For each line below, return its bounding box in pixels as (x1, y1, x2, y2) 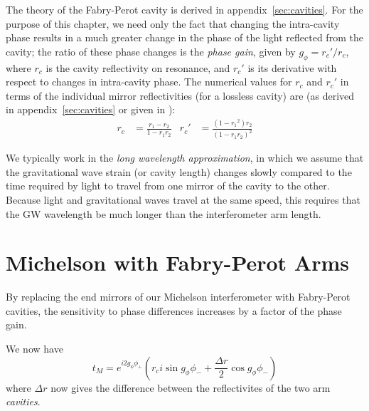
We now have (6, 341, 63, 356)
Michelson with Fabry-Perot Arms (6, 248, 350, 277)
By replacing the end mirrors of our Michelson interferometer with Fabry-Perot (6, 289, 351, 304)
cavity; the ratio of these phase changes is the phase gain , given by (6, 43, 296, 58)
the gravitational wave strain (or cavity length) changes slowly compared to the (6, 164, 352, 179)
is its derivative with (247, 60, 337, 75)
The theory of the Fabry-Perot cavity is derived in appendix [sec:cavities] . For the (6, 2, 363, 16)
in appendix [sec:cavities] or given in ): (6, 102, 176, 117)
